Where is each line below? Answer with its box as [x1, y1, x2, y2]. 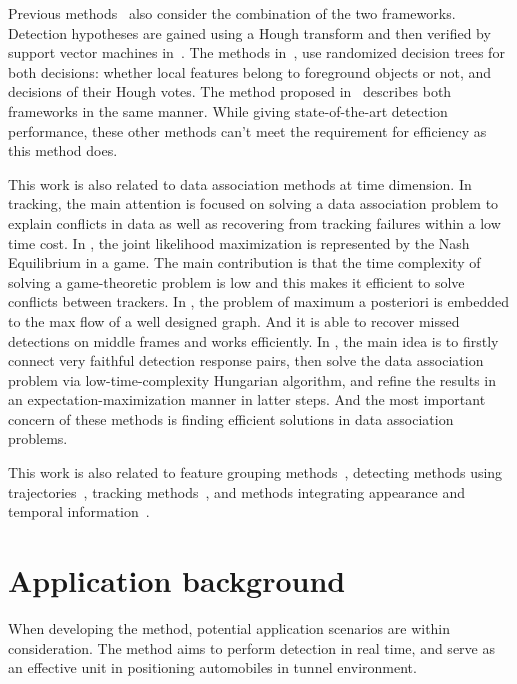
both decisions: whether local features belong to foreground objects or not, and [8, 61, 492, 82]
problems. [8, 428, 68, 449]
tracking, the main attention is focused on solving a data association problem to [8, 193, 499, 214]
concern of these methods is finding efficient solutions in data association [8, 408, 454, 429]
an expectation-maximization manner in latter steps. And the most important [8, 389, 486, 410]
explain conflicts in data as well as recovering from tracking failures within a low [8, 212, 501, 233]
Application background [8, 560, 346, 601]
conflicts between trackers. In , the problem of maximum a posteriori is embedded [8, 291, 509, 312]
